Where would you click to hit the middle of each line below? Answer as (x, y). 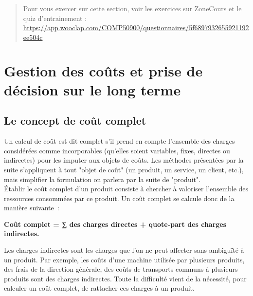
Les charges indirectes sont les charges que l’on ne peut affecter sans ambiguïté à (124, 250)
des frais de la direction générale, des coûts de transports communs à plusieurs (121, 269)
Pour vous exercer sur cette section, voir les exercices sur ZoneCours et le (132, 8)
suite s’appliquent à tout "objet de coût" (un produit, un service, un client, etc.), (124, 169)
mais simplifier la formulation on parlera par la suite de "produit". (102, 179)
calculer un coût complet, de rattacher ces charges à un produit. (99, 288)
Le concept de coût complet (75, 120)
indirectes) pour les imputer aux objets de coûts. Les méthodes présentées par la (124, 160)
